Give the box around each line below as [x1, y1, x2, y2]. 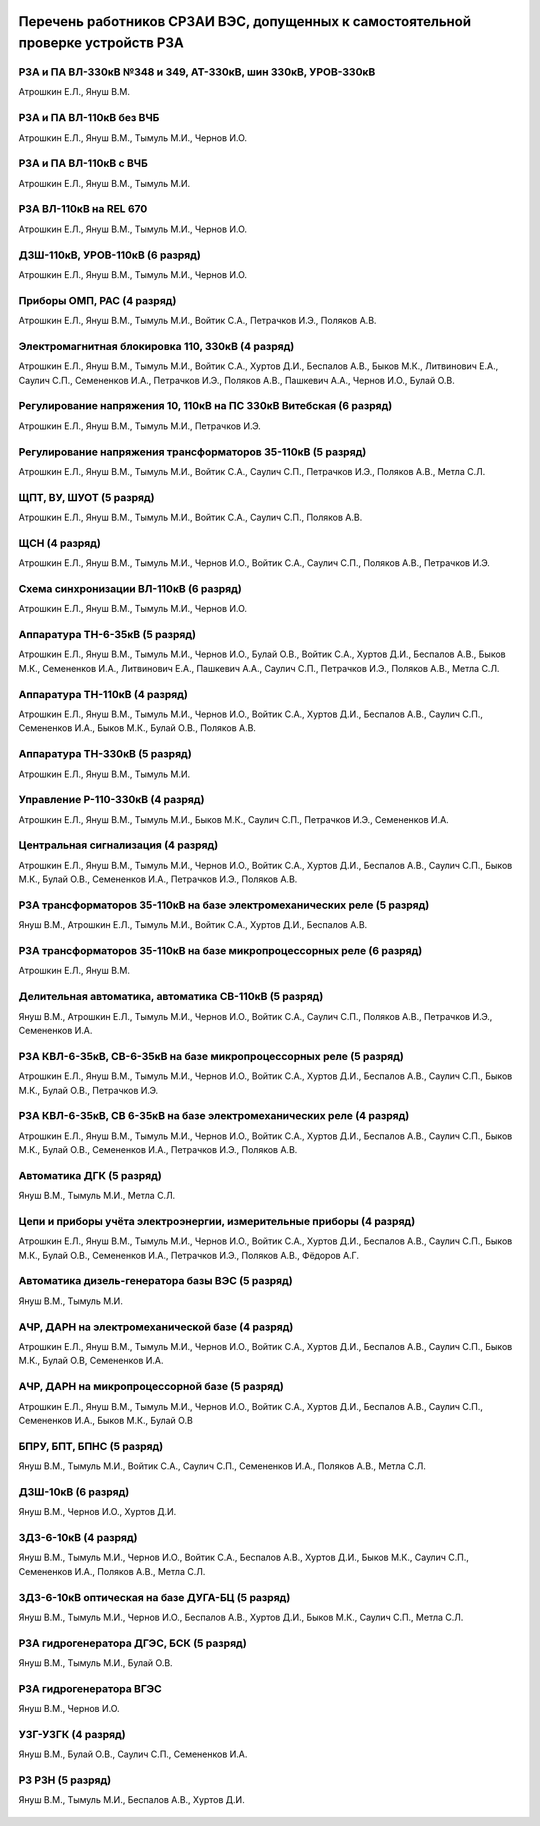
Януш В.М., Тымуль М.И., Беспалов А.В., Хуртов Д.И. [18, 1794, 245, 1806]
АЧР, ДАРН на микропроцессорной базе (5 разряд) [18, 1380, 284, 1394]
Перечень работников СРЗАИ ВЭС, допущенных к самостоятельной [18, 13, 472, 30]
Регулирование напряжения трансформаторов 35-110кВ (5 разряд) [18, 445, 367, 459]
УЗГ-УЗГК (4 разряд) [18, 1727, 126, 1741]
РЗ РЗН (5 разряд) [18, 1773, 112, 1787]
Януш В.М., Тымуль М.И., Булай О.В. [18, 1657, 174, 1669]
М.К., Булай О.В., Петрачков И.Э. [18, 1084, 159, 1096]
